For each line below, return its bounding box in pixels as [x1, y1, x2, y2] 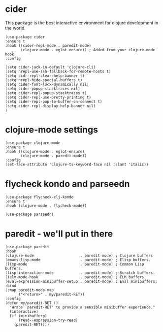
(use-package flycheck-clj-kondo [5, 195, 74, 199]
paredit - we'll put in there [5, 228, 113, 239]
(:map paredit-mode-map [5, 287, 54, 293]
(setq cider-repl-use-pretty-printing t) [5, 95, 92, 100]
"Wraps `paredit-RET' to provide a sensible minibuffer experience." [9, 304, 155, 310]
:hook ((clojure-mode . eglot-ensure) [5, 149, 85, 154]
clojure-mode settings [5, 124, 98, 135]
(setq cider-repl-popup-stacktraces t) [5, 90, 87, 96]
